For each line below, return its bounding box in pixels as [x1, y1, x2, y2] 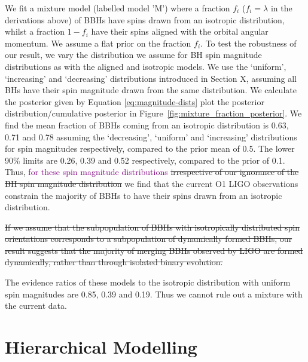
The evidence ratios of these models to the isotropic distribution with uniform [5, 276, 291, 289]
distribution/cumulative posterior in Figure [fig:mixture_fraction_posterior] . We [5, 107, 302, 119]
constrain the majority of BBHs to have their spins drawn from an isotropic [5, 189, 282, 201]
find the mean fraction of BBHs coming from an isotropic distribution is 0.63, [5, 118, 289, 131]
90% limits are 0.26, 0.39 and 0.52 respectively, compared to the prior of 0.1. [5, 154, 285, 166]
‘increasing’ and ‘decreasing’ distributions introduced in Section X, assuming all [5, 72, 297, 84]
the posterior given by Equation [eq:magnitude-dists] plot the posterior [5, 95, 264, 108]
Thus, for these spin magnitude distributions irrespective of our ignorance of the [5, 165, 299, 178]
